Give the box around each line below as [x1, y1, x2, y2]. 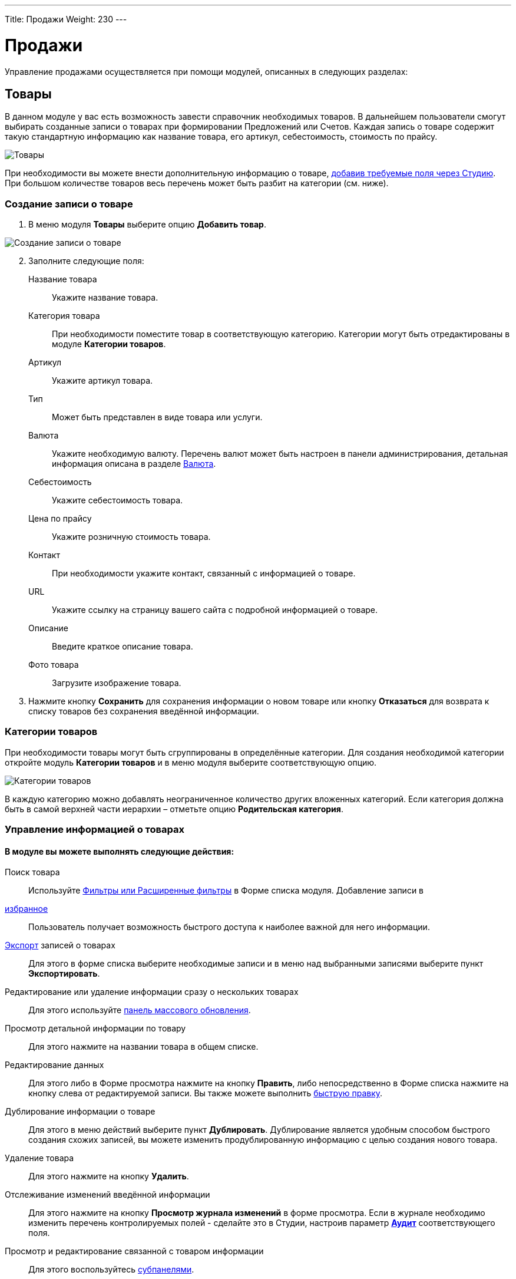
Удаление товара [5, 1153, 74, 1163]
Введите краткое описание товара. [52, 641, 193, 652]
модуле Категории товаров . [52, 339, 166, 350]
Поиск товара [5, 867, 60, 878]
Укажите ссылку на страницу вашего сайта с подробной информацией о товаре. [52, 605, 378, 615]
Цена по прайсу [28, 513, 92, 524]
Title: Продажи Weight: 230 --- [5, 14, 127, 24]
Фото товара [28, 660, 79, 670]
